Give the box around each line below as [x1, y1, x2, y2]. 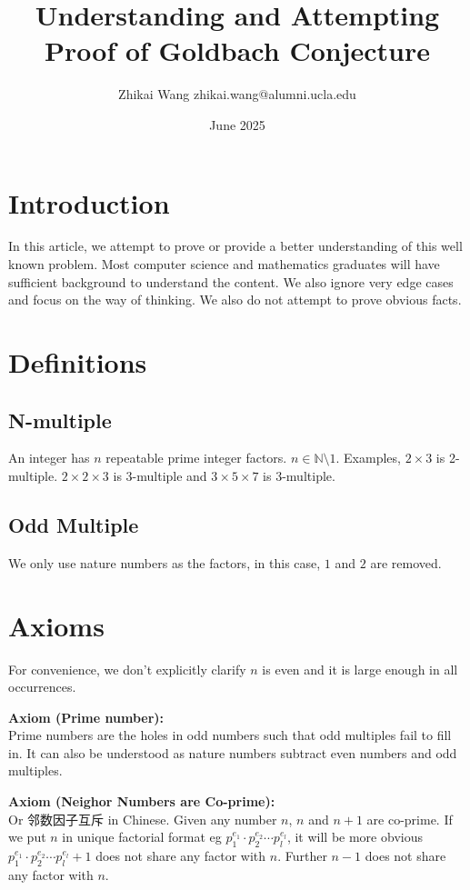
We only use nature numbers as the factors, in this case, [8, 553, 321, 572]
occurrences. [8, 677, 76, 696]
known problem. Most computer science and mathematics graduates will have [8, 255, 440, 274]
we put [8, 827, 46, 846]
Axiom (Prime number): [8, 707, 165, 726]
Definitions [8, 344, 147, 380]
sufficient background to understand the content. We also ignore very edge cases [8, 272, 454, 291]
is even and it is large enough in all [262, 659, 458, 678]
